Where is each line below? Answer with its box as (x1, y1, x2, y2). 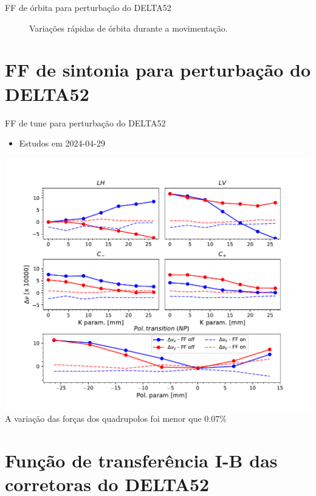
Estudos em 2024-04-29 (19, 137, 105, 150)
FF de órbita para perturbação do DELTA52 (5, 1, 171, 13)
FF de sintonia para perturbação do (5, 57, 311, 82)
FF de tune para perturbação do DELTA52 (5, 116, 166, 129)
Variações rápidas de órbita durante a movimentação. (29, 21, 228, 34)
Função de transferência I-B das (5, 447, 278, 472)
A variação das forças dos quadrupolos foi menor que (5, 412, 202, 425)
